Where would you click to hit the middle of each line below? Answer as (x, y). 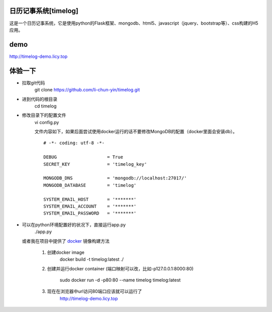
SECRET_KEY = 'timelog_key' (95, 164)
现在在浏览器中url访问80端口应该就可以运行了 (94, 291)
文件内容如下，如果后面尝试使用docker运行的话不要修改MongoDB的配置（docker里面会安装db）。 (136, 132)
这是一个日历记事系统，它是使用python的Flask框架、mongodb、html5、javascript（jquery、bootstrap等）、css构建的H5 (134, 23)
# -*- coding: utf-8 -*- (74, 143)
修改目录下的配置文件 (44, 115)
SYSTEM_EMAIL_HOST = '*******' (90, 199)
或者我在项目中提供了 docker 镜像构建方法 (66, 241)
